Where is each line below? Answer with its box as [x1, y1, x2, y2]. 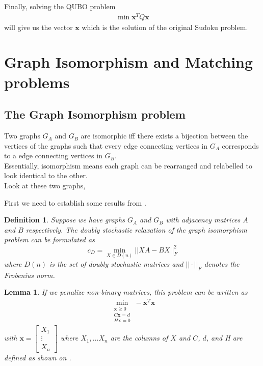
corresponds [222, 140, 259, 151]
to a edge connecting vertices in [4, 150, 102, 161]
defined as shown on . [4, 352, 71, 362]
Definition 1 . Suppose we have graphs [4, 214, 125, 225]
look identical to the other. [4, 170, 88, 181]
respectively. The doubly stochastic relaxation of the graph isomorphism [25, 224, 247, 235]
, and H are [206, 332, 243, 343]
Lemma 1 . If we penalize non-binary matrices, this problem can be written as [4, 287, 248, 297]
